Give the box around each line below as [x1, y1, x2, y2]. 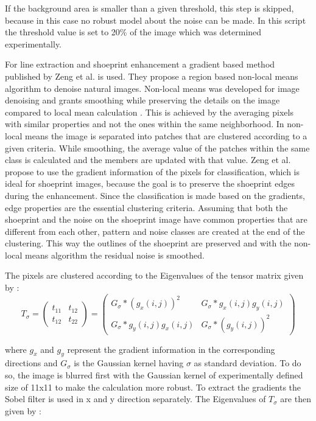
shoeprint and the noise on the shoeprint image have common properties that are [5, 213, 307, 226]
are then [280, 392, 311, 405]
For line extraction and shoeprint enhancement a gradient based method [5, 58, 275, 71]
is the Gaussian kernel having [74, 357, 184, 369]
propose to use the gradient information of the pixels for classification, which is [5, 165, 300, 178]
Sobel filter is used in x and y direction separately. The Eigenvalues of [5, 392, 266, 405]
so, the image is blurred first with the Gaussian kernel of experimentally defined [5, 368, 303, 381]
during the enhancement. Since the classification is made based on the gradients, [5, 189, 305, 201]
